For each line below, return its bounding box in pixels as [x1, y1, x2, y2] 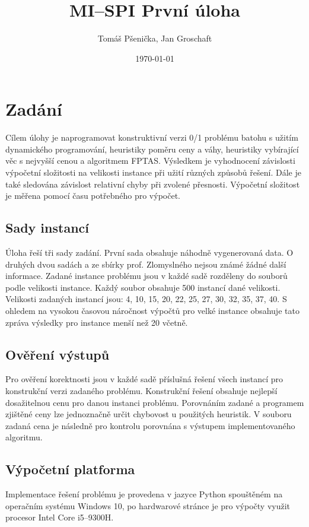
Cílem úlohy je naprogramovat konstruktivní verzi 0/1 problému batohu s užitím [5, 131, 298, 144]
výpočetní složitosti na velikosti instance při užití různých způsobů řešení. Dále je [5, 166, 301, 179]
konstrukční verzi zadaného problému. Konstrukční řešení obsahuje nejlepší [5, 384, 278, 396]
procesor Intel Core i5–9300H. [5, 511, 114, 523]
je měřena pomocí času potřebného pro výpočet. [5, 189, 180, 202]
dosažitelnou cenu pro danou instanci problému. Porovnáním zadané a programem [5, 396, 304, 408]
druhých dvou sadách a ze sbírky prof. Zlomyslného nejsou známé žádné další [5, 258, 286, 270]
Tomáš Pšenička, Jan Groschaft [97, 32, 212, 45]
